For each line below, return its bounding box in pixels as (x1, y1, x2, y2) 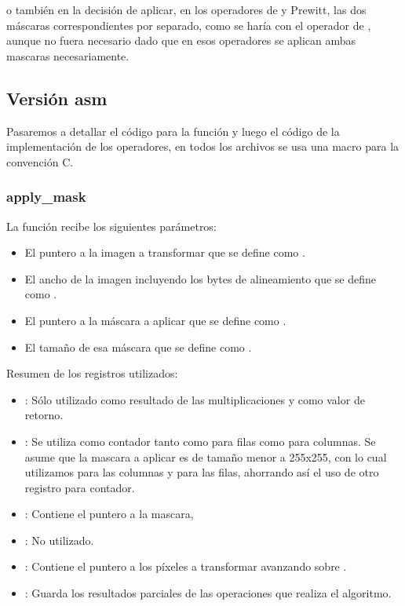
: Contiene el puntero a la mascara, (24, 506, 194, 522)
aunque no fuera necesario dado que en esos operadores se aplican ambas (6, 32, 356, 49)
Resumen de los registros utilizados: (6, 365, 178, 381)
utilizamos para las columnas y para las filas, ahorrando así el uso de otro (24, 464, 379, 480)
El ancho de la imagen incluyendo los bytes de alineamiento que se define (24, 270, 377, 287)
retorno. (24, 407, 64, 423)
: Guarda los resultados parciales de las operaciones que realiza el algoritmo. (24, 585, 392, 601)
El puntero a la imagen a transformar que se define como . (24, 244, 305, 261)
